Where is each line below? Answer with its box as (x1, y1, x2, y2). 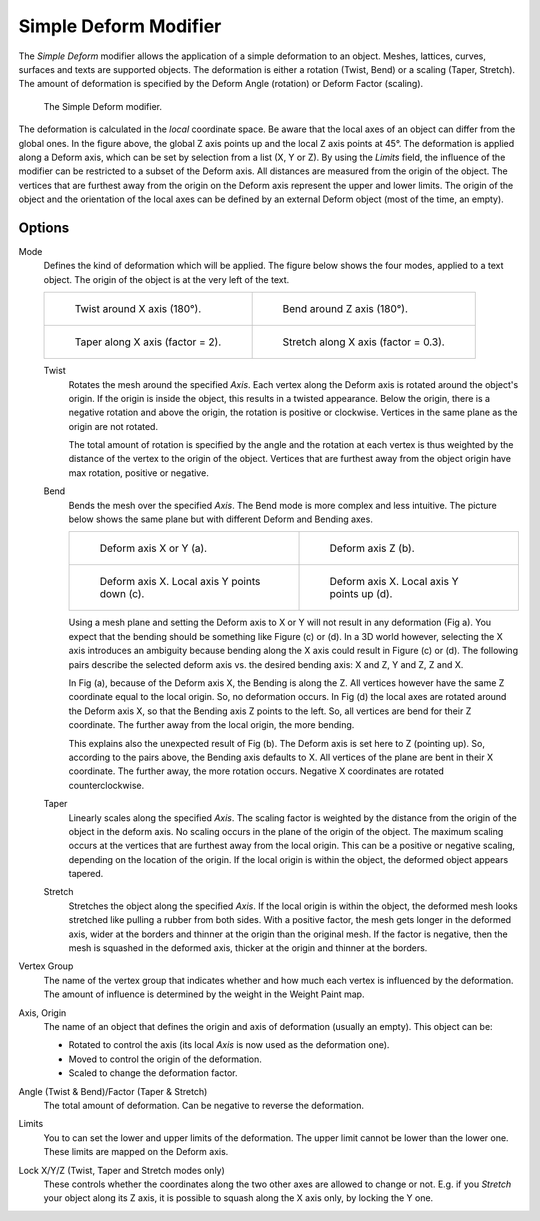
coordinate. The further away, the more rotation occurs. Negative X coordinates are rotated (68, 765, 445, 777)
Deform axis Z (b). (329, 541, 415, 555)
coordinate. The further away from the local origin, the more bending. (68, 719, 355, 731)
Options (18, 219, 70, 236)
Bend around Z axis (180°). (282, 302, 409, 316)
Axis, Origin (18, 1006, 67, 1019)
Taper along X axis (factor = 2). (74, 335, 222, 349)
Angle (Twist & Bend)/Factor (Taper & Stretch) (18, 1085, 208, 1097)
